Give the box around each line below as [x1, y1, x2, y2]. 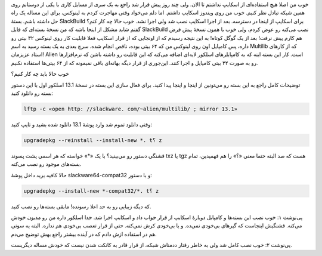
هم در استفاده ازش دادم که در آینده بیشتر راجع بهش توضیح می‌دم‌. [11, 230, 157, 238]
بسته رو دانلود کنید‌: [11, 90, 54, 97]
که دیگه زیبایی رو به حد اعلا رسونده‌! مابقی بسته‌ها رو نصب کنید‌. [11, 203, 151, 210]
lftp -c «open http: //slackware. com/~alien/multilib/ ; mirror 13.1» [23, 105, 238, 112]
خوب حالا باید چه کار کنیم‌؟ [11, 70, 69, 78]
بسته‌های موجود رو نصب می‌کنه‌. [11, 161, 82, 168]
